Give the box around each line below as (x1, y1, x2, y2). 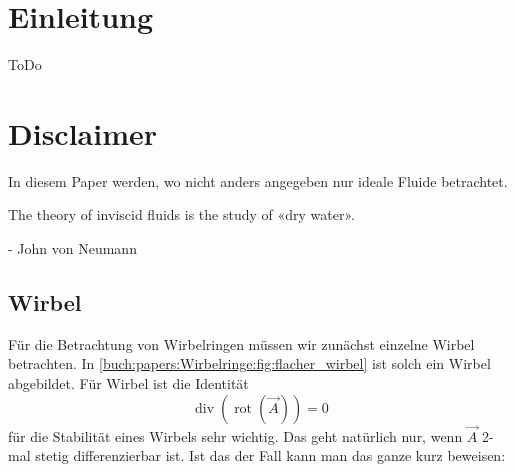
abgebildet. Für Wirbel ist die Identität (8, 373, 249, 394)
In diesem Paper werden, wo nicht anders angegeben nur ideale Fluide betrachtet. (8, 170, 508, 191)
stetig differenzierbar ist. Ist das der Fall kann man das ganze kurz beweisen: (35, 445, 506, 466)
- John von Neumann (8, 238, 137, 259)
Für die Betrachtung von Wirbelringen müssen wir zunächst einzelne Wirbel (8, 333, 475, 354)
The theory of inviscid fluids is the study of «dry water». (8, 204, 355, 225)
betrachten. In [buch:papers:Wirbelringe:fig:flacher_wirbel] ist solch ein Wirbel (8, 353, 491, 374)
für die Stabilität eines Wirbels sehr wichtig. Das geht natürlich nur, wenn (8, 425, 463, 446)
